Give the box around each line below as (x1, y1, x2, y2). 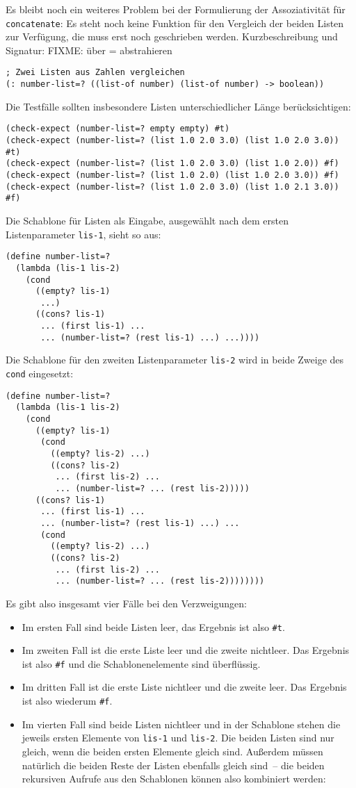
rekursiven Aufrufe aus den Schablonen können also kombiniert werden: (22, 771, 326, 786)
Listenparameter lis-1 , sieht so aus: (6, 227, 161, 241)
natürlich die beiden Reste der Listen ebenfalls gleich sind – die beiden (22, 757, 325, 772)
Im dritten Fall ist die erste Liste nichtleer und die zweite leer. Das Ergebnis (22, 680, 347, 694)
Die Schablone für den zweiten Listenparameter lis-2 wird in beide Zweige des (6, 352, 344, 367)
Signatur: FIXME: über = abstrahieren (6, 42, 172, 57)
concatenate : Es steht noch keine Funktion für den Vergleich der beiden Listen (6, 15, 344, 30)
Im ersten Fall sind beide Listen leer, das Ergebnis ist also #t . (22, 619, 285, 634)
